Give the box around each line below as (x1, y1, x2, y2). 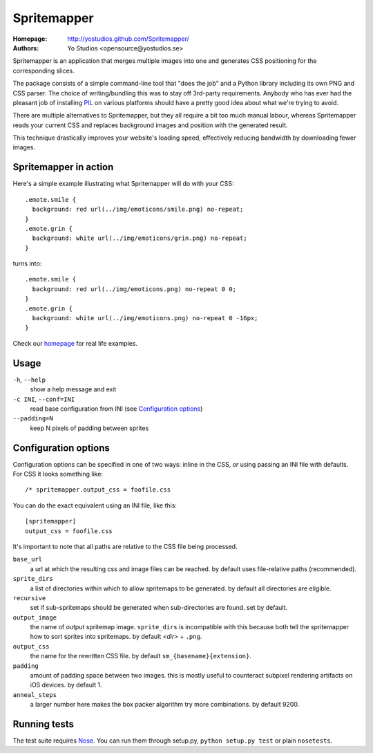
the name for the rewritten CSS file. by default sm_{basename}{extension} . (30, 652, 252, 660)
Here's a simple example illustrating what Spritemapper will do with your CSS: (12, 180, 234, 188)
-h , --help (12, 375, 46, 384)
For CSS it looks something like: (12, 470, 104, 478)
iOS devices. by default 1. (30, 681, 103, 689)
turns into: (12, 259, 42, 268)
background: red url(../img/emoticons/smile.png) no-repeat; (32, 205, 244, 214)
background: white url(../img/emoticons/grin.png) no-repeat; (32, 234, 248, 242)
